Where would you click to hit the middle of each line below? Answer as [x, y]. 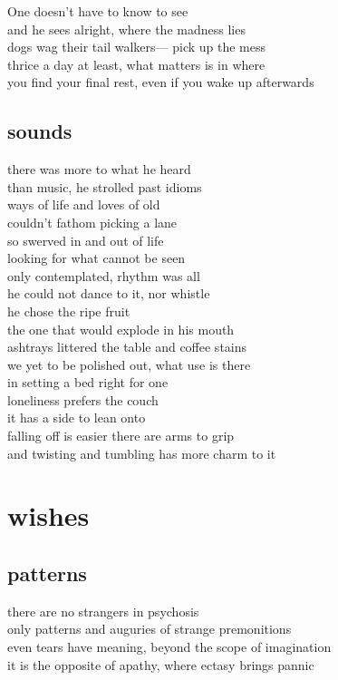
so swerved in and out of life [86, 240]
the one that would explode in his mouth [121, 329]
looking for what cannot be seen [97, 258]
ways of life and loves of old [84, 204]
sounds [40, 131]
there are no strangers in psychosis [103, 611]
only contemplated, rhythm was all [104, 275]
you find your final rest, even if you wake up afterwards [161, 82]
